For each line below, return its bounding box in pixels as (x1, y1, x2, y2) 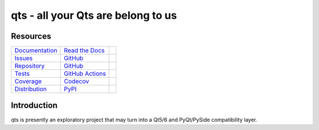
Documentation (14, 46, 57, 55)
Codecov (64, 77, 90, 85)
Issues (14, 54, 33, 62)
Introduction (11, 101, 58, 111)
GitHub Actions (64, 69, 106, 78)
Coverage (14, 77, 42, 85)
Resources (11, 31, 51, 41)
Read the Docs (64, 46, 105, 55)
